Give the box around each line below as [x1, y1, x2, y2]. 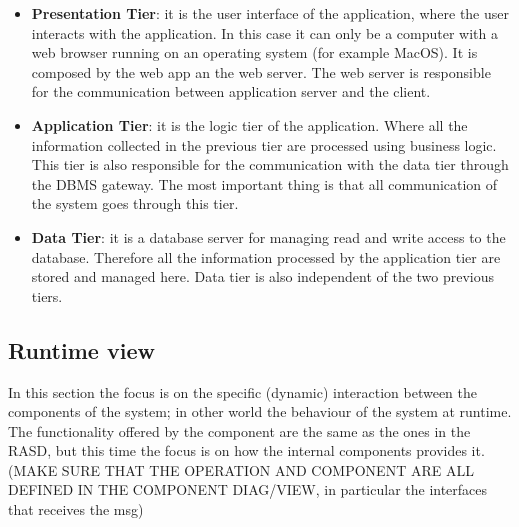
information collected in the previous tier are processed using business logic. [31, 134, 497, 155]
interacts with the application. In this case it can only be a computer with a [31, 22, 498, 43]
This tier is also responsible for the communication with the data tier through [31, 154, 509, 175]
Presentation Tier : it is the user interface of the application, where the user [31, 3, 509, 23]
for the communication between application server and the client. [31, 81, 431, 102]
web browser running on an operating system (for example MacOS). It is [31, 42, 478, 63]
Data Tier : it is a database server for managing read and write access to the [31, 226, 506, 247]
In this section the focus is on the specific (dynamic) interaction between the [8, 381, 477, 402]
